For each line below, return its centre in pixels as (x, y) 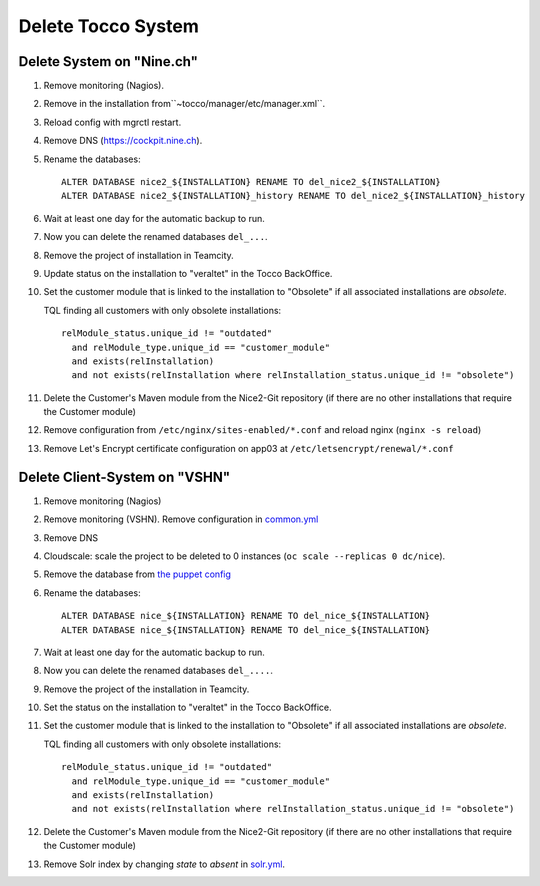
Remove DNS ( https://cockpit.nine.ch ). (123, 141)
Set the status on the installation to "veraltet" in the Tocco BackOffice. (187, 707)
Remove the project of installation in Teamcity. (138, 255)
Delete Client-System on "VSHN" (124, 476)
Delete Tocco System (108, 26)
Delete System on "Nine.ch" (108, 61)
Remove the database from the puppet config (137, 574)
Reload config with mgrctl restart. (112, 122)
